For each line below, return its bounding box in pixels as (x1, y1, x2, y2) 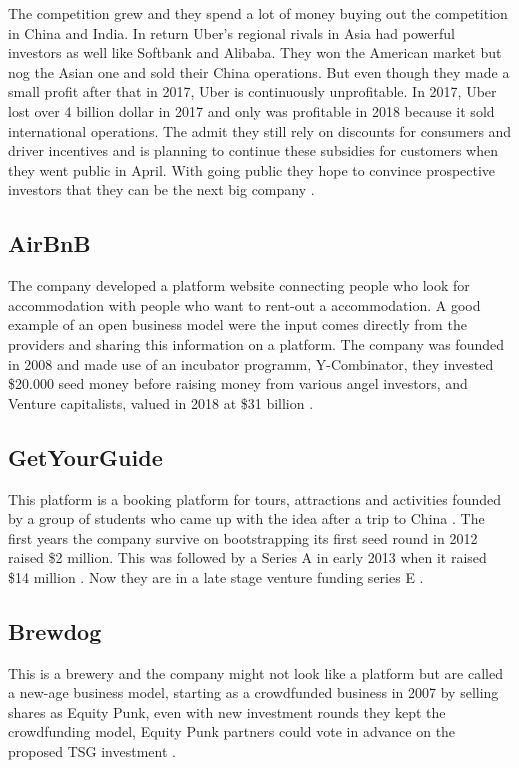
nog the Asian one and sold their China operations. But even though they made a (8, 61, 510, 82)
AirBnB (8, 228, 91, 259)
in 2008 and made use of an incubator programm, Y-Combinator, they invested (8, 353, 494, 374)
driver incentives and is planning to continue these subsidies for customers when (8, 140, 498, 161)
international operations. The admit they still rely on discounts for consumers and (8, 120, 512, 141)
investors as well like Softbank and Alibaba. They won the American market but (8, 42, 502, 63)
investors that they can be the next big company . (8, 179, 315, 200)
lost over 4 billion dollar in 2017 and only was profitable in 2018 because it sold (8, 100, 495, 121)
